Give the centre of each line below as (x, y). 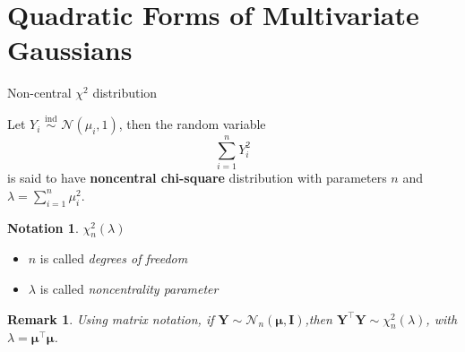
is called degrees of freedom (114, 258)
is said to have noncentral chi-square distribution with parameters (197, 178)
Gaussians (70, 50)
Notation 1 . (43, 227)
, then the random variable (192, 124)
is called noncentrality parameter (129, 289)
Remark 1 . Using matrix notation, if (111, 318)
